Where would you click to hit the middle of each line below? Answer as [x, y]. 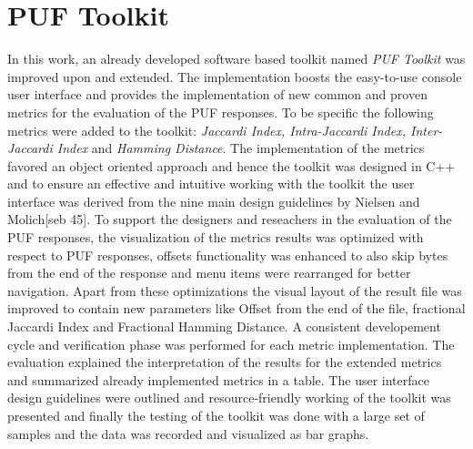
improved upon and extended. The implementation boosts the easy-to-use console [235, 76]
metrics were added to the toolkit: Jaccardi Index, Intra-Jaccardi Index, [207, 130]
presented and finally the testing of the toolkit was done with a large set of [216, 415]
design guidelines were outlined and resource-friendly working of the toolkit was [229, 398]
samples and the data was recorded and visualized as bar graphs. [188, 433]
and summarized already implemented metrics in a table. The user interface [218, 379]
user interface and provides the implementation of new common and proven [217, 94]
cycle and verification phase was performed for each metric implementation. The [231, 344]
